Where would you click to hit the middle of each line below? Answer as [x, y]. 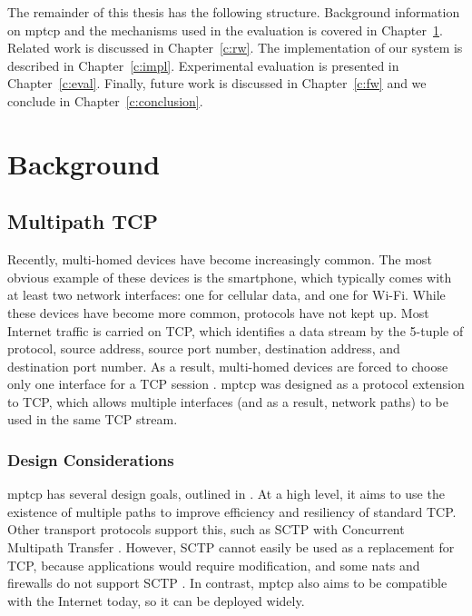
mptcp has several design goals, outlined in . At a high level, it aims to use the [226, 494]
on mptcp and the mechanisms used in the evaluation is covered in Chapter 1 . [225, 30]
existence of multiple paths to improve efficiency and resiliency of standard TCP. [232, 511]
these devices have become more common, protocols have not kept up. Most [218, 312]
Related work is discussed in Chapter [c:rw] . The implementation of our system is [235, 48]
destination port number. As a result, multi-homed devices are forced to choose [228, 366]
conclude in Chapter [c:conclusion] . [105, 100]
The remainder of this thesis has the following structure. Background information [234, 12]
